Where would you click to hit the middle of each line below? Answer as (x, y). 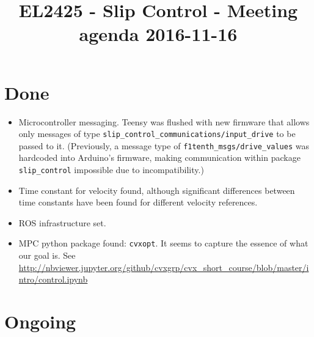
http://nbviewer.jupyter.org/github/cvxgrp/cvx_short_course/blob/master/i (164, 267)
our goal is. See (47, 255)
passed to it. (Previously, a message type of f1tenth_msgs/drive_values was (164, 145)
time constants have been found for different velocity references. (138, 202)
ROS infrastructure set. (62, 222)
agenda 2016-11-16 (158, 34)
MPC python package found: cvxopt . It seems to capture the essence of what (163, 243)
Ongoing (40, 321)
